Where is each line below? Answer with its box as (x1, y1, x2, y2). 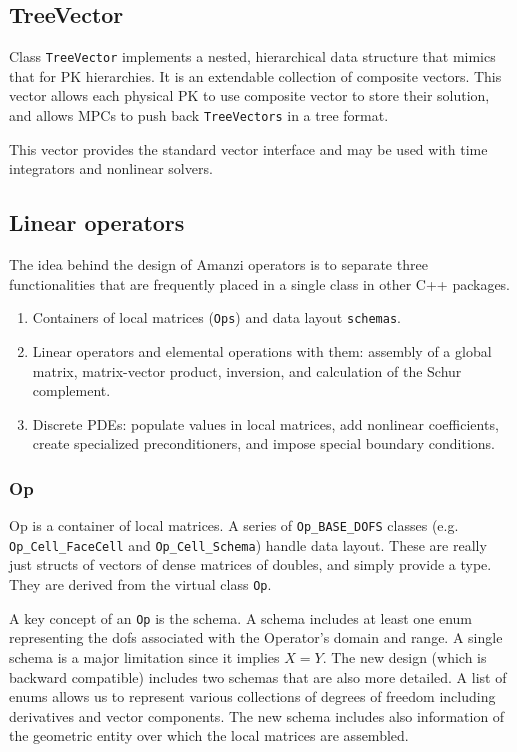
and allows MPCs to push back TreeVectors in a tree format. (9, 105, 389, 126)
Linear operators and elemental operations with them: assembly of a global (32, 340, 492, 361)
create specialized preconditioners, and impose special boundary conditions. (32, 433, 495, 454)
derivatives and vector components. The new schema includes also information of (9, 705, 505, 726)
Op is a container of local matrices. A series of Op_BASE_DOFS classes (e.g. (9, 515, 459, 536)
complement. (32, 380, 111, 401)
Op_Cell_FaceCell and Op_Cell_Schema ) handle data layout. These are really (9, 534, 487, 555)
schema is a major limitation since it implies (9, 646, 280, 667)
